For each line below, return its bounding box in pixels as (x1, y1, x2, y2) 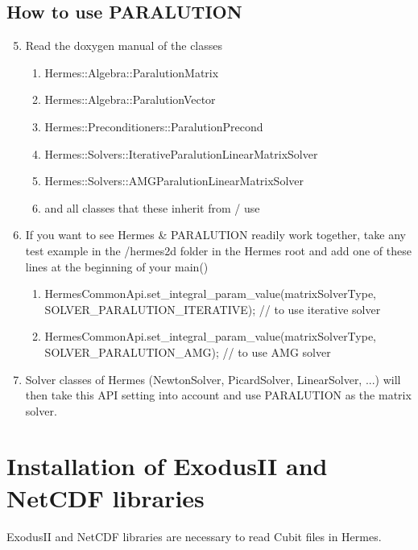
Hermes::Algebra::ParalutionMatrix (44, 64, 219, 81)
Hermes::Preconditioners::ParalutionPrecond (44, 118, 263, 134)
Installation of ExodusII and (6, 449, 328, 482)
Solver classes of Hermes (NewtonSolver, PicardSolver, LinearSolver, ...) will (25, 370, 401, 387)
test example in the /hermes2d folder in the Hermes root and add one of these (25, 242, 412, 258)
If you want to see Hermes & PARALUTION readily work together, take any (25, 226, 406, 243)
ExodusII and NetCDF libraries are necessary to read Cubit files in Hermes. (6, 527, 382, 544)
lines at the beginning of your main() (25, 258, 209, 275)
